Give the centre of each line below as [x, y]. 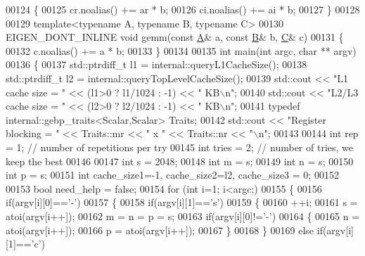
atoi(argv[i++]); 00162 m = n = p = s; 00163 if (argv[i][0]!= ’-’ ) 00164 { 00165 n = [183, 216]
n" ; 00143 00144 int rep [308, 133]
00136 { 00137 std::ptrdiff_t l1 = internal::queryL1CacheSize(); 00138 [156, 64]
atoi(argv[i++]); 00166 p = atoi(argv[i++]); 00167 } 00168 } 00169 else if [164, 230]
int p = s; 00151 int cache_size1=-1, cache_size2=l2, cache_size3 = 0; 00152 [172, 175]
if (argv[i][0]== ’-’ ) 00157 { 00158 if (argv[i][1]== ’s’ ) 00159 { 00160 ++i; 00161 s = [182, 202]
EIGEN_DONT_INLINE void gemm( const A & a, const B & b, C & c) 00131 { [175, 37]
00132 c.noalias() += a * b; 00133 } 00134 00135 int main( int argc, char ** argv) [181, 50]
